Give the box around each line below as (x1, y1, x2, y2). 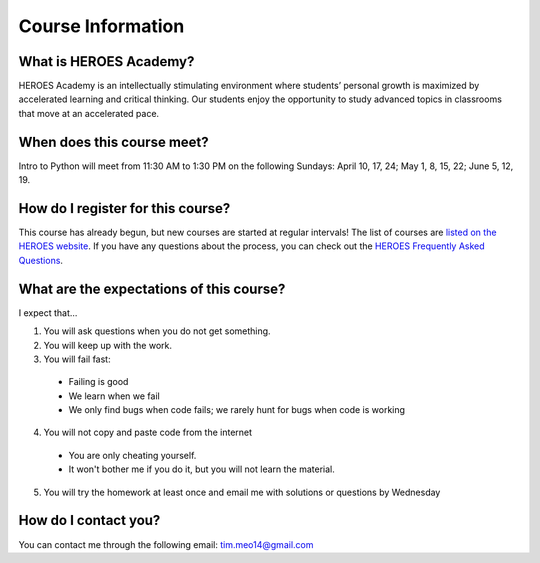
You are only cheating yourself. (68, 449, 197, 461)
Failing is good (68, 376, 129, 388)
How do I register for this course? (18, 200, 231, 217)
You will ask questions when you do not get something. (43, 325, 271, 337)
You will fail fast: (43, 353, 111, 365)
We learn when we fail (68, 390, 160, 402)
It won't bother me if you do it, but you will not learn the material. (68, 463, 335, 475)
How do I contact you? (18, 512, 161, 529)
